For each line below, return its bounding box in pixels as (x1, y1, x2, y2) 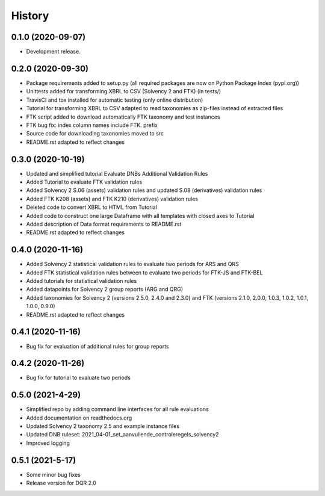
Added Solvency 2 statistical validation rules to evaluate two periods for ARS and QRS (26, 261, 239, 268)
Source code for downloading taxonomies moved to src (26, 130, 164, 137)
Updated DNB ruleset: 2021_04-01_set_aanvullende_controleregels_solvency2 (26, 431, 219, 438)
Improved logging (26, 439, 70, 447)
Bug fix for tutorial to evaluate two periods (26, 374, 131, 382)
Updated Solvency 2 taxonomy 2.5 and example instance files (26, 423, 180, 430)
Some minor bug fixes (26, 471, 81, 478)
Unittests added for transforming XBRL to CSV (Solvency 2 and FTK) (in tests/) (26, 88, 221, 95)
